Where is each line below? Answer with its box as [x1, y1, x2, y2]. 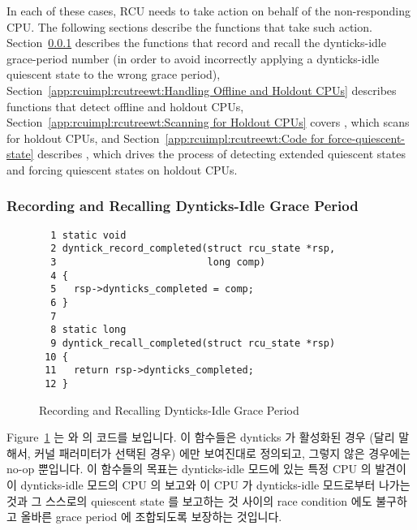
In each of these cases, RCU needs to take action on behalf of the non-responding [6, 2, 411, 19]
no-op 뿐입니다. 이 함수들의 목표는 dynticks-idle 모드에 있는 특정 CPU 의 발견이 [6, 460, 406, 477]
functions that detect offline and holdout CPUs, [6, 97, 244, 114]
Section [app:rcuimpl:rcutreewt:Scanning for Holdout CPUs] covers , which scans [6, 114, 410, 131]
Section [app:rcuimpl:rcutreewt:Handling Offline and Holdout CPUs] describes [6, 81, 397, 98]
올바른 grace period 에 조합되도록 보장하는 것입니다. [20, 508, 282, 525]
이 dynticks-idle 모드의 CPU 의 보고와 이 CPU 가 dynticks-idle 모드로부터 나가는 [6, 476, 411, 493]
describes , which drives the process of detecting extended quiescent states [37, 145, 406, 162]
